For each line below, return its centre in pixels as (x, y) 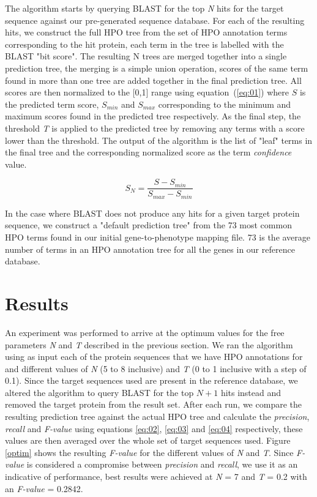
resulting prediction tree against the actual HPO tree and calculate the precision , (157, 417)
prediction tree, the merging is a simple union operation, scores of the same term (157, 68)
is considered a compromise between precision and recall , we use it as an (162, 464)
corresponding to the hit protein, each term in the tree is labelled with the (144, 44)
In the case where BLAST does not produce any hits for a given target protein (152, 213)
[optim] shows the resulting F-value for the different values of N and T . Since (149, 452)
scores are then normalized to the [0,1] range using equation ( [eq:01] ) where (147, 92)
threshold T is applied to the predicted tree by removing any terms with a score (155, 128)
